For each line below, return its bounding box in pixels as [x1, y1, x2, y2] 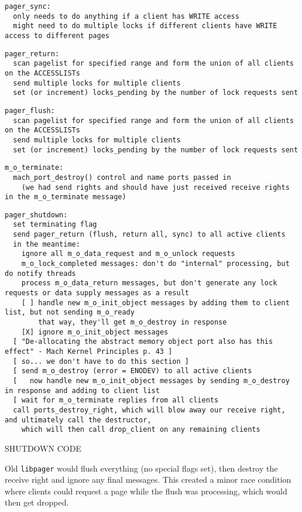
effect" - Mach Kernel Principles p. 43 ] [5, 347, 173, 356]
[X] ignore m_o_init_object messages [21, 327, 169, 336]
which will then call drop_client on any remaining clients [21, 425, 260, 434]
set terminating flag [13, 220, 97, 229]
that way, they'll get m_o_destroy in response [38, 318, 227, 327]
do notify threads [5, 269, 76, 278]
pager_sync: [5, 2, 51, 11]
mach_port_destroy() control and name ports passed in [13, 173, 231, 182]
